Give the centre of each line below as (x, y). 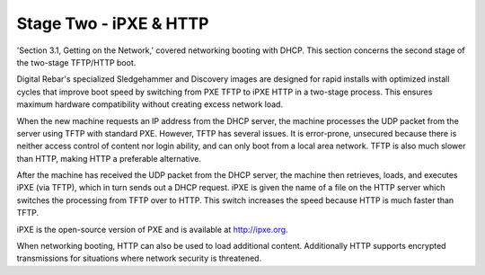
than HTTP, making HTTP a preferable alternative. (109, 158)
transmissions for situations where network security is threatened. (139, 258)
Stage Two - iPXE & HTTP (113, 23)
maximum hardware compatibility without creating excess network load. (150, 104)
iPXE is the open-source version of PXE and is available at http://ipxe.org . (152, 229)
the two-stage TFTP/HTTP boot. (76, 62)
